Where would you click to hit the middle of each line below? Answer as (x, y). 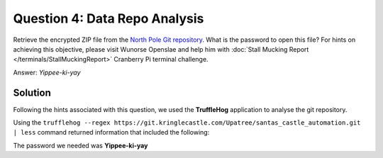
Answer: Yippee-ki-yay (47, 72)
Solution (32, 92)
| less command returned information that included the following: (111, 132)
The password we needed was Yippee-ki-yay (81, 145)
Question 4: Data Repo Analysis (109, 18)
